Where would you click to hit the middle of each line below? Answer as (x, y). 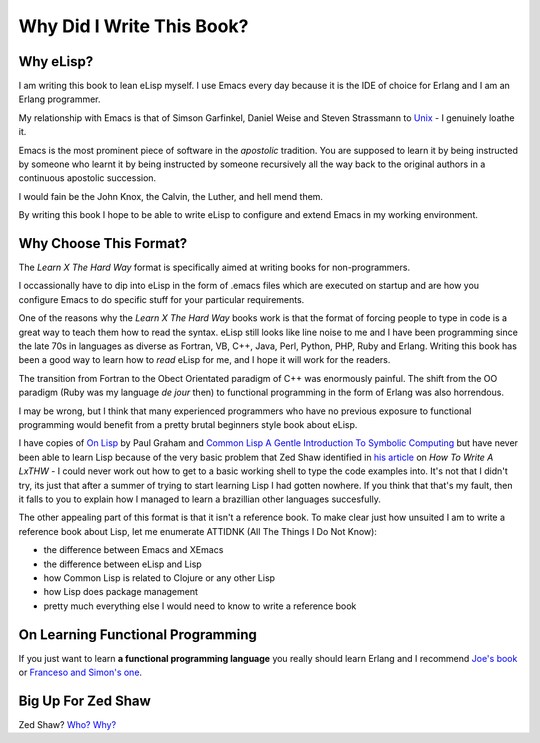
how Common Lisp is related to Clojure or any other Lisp (159, 577)
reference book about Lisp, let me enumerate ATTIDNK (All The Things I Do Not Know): (197, 531)
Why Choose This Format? (103, 243)
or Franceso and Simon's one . (80, 672)
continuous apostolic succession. (87, 178)
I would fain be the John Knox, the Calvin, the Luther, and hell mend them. (171, 196)
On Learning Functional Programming (137, 634)
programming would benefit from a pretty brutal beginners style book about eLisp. (188, 424)
